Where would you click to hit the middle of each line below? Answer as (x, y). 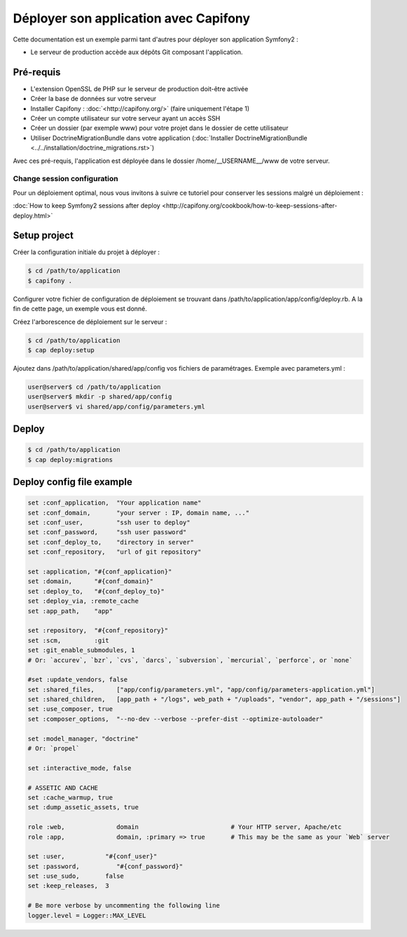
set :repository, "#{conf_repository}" (98, 631)
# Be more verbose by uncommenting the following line (124, 906)
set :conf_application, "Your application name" (115, 503)
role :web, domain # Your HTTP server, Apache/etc (185, 827)
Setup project (43, 235)
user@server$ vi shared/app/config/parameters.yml (117, 406)
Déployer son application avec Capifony (132, 18)
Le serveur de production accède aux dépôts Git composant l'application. (137, 52)
